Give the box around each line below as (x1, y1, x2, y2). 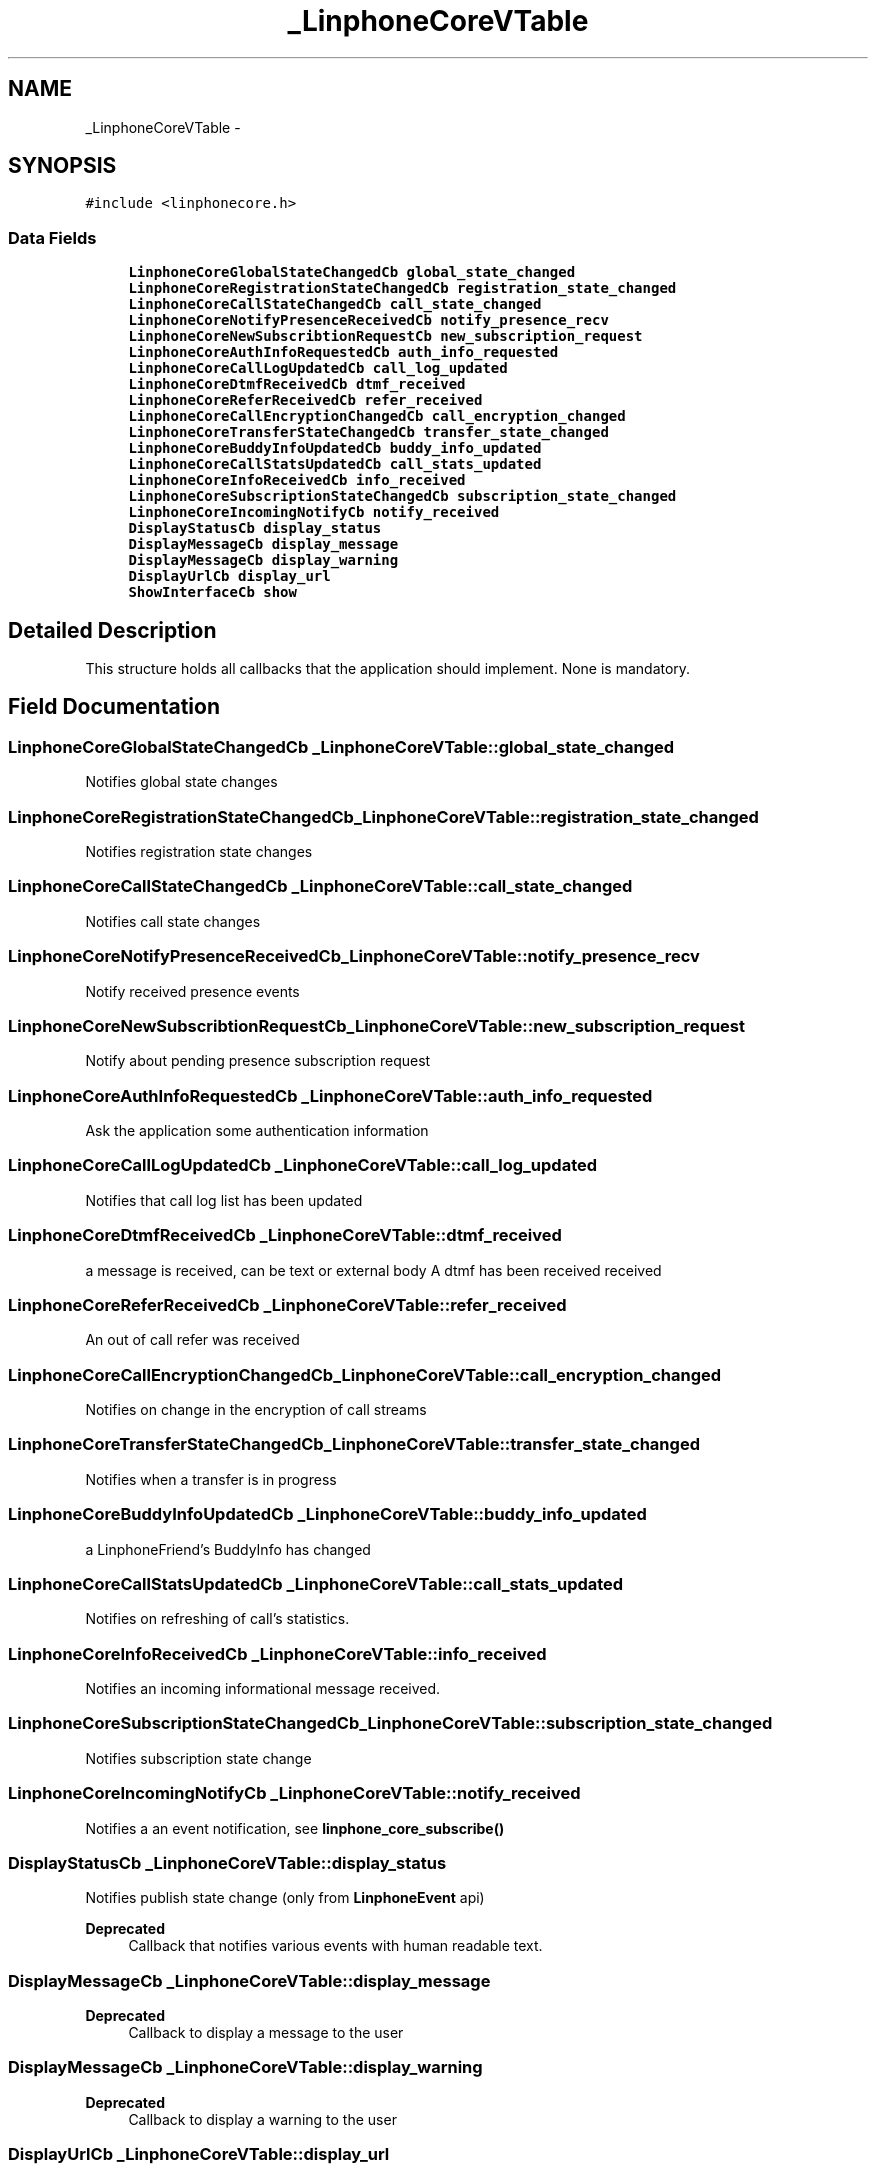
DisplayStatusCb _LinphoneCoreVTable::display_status (8, 1852, 447, 1873)
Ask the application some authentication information (85, 1122, 429, 1139)
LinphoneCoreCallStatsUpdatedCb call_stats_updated (128, 456, 542, 473)
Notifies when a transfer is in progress (85, 1470, 337, 1488)
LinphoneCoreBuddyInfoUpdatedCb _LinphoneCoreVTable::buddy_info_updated (8, 1504, 647, 1525)
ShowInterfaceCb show (128, 584, 297, 601)
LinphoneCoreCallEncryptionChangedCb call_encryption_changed (128, 408, 626, 425)
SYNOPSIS (8, 153, 117, 179)
